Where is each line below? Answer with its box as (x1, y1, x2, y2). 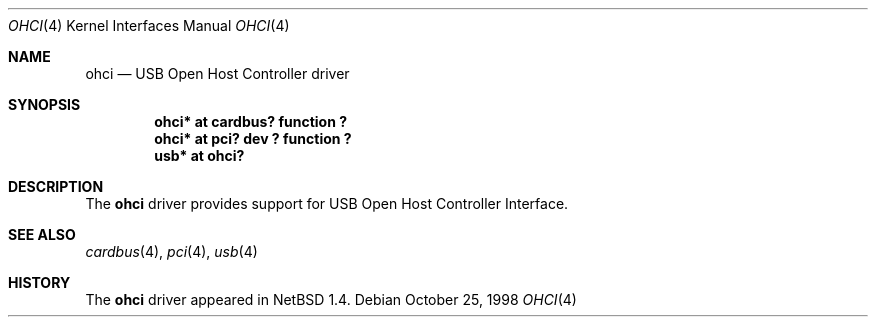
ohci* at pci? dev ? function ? (154, 130, 352, 147)
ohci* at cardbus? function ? (154, 113, 348, 130)
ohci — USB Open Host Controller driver (85, 65, 350, 82)
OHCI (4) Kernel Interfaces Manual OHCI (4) (8, 17, 290, 34)
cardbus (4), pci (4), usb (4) (85, 243, 258, 260)
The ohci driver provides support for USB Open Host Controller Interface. (85, 195, 569, 212)
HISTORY (8, 274, 71, 291)
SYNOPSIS (8, 96, 81, 113)
